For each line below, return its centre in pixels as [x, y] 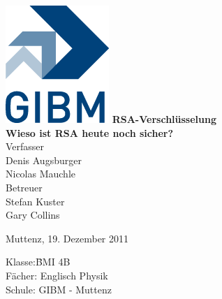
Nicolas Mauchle [41, 174]
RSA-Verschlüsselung [164, 119]
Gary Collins [33, 215]
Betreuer [24, 187]
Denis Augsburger [44, 160]
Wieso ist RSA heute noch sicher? [90, 132]
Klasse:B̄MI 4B [38, 262]
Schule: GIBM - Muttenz [59, 289]
